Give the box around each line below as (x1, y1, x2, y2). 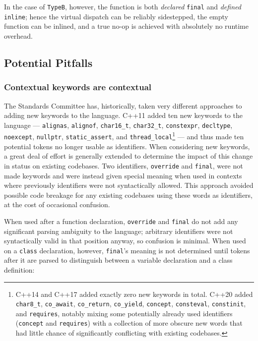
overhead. (4, 30, 33, 41)
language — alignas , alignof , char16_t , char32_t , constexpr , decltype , (4, 119, 233, 130)
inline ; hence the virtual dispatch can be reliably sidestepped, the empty (4, 11, 228, 21)
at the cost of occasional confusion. (4, 199, 110, 210)
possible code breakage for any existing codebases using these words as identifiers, (4, 189, 253, 200)
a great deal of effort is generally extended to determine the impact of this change (4, 151, 253, 161)
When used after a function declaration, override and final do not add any (4, 216, 238, 226)
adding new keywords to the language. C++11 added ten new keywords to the (4, 110, 243, 120)
